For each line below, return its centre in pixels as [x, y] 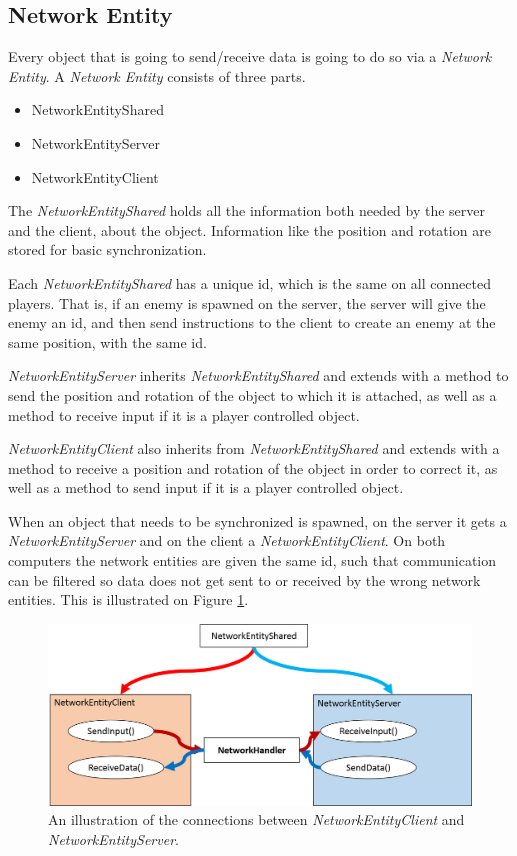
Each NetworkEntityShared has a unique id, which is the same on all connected [249, 282]
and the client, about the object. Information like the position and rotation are [249, 229]
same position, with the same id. [107, 341]
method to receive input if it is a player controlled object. [184, 414]
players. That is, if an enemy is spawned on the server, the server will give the [247, 302]
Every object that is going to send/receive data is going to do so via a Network [250, 56]
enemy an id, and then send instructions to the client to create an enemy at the [252, 322]
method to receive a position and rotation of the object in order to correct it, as [253, 467]
